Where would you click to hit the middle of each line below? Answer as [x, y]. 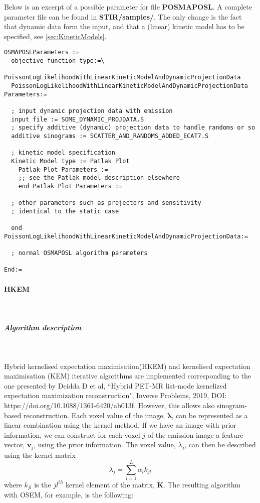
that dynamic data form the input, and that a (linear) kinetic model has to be [124, 26]
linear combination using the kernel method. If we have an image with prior [120, 425]
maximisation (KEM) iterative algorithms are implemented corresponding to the [127, 376]
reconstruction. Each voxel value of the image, [94, 415]
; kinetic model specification [63, 153]
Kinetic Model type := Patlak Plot [70, 161]
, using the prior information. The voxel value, [105, 445]
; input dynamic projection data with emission [92, 111]
